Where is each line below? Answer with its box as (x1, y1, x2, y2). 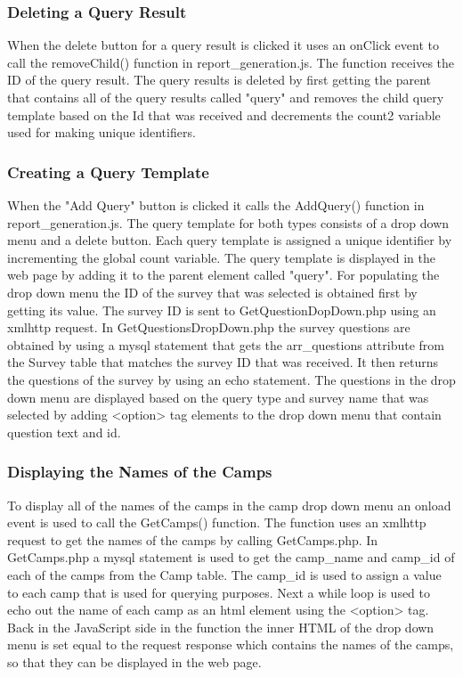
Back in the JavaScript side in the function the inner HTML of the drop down (7, 617, 435, 636)
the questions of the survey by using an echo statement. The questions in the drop (7, 370, 456, 388)
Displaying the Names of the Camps (7, 461, 272, 483)
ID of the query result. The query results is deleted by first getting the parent (7, 70, 432, 89)
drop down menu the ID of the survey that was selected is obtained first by (7, 282, 418, 301)
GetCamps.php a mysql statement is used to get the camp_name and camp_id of (7, 548, 455, 567)
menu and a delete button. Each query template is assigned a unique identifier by (7, 231, 452, 249)
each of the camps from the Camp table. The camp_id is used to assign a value (7, 565, 442, 583)
